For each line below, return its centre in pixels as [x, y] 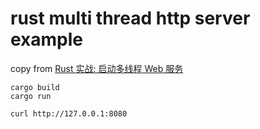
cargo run [31, 96]
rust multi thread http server [130, 18]
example [47, 39]
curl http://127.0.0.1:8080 [69, 113]
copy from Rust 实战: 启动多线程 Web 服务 [97, 68]
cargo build [35, 87]
